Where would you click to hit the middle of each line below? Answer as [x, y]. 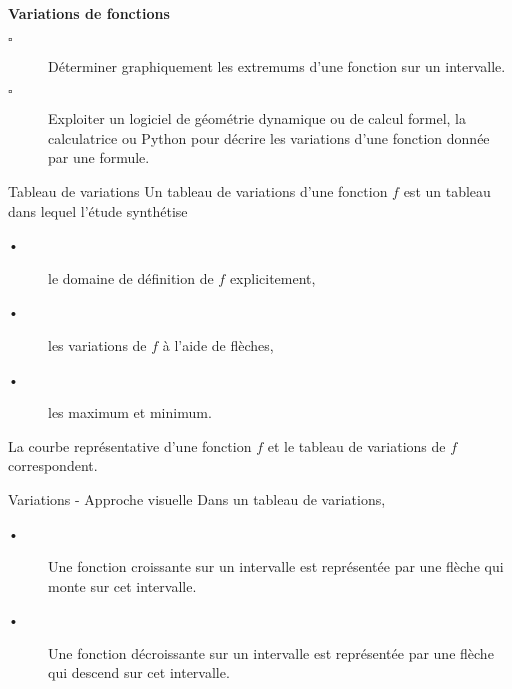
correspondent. [53, 465]
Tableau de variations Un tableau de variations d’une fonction [198, 190]
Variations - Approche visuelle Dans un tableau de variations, [197, 498]
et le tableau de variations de [356, 445]
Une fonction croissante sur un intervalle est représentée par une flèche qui [276, 566]
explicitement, [272, 277]
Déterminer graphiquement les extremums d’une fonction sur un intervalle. [277, 65]
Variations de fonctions [89, 13]
